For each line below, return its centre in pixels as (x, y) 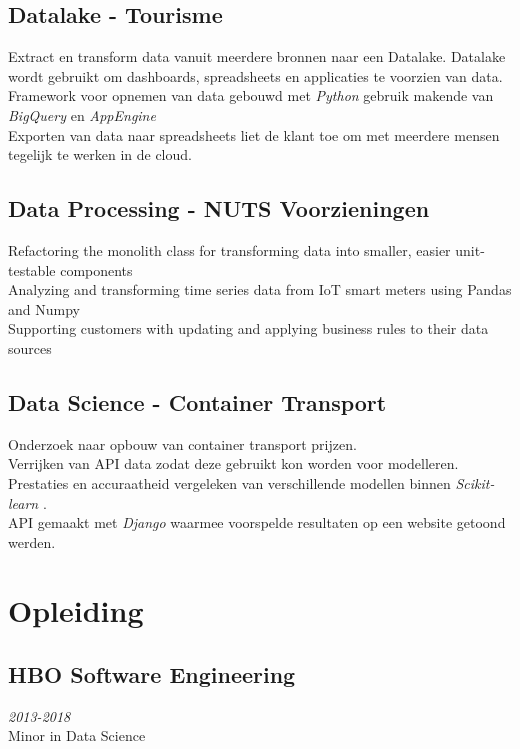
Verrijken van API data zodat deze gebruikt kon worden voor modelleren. (233, 463)
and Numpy (44, 308)
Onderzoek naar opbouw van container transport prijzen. (182, 443)
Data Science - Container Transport (197, 401)
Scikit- (475, 482)
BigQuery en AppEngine (82, 114)
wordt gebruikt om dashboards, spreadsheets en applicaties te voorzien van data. (255, 75)
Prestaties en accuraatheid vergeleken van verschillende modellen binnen (229, 482)
